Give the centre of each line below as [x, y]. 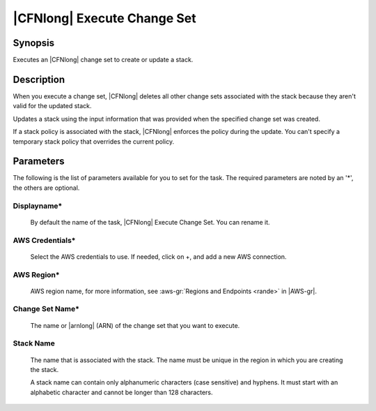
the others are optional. [46, 188]
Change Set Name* [46, 309]
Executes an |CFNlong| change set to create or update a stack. [103, 60]
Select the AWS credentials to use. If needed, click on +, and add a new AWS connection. [158, 256]
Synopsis [34, 43]
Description [39, 79]
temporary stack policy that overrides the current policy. [93, 141]
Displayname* [38, 206]
